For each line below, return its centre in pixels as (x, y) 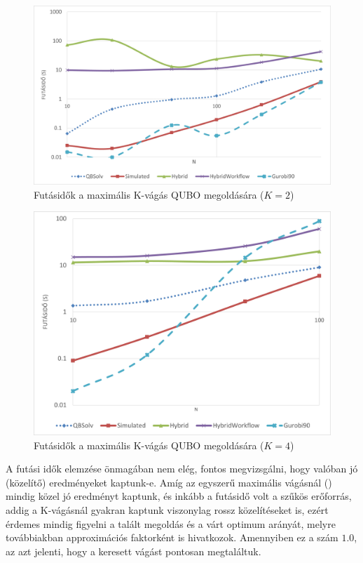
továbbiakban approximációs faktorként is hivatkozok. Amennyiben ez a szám (172, 537)
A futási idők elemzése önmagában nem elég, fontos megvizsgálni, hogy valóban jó (182, 469)
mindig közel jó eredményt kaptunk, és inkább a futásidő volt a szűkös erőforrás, (179, 496)
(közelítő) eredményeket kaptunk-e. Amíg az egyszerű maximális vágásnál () (169, 482)
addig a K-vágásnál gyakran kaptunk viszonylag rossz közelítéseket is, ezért (167, 510)
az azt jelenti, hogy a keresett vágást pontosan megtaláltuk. (133, 551)
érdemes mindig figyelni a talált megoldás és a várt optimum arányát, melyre (171, 523)
